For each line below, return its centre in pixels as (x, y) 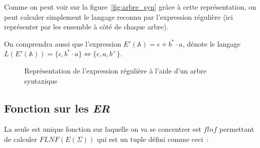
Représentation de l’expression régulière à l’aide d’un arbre (116, 70)
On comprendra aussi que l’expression (63, 43)
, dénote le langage (211, 43)
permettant (237, 129)
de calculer (21, 139)
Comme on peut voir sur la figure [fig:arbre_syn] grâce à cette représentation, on (130, 7)
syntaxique (41, 80)
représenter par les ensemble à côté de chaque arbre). (86, 27)
